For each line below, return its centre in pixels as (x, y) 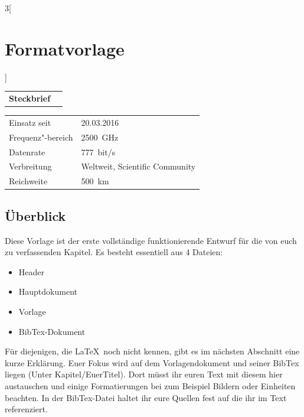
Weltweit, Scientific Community (138, 166)
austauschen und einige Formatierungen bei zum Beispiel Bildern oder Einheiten (150, 385)
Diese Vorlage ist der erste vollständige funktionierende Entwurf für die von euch (151, 240)
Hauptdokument (48, 291)
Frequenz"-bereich (41, 137)
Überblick (35, 215)
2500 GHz (100, 137)
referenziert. (26, 409)
